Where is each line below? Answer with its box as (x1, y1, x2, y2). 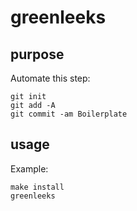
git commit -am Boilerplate (10, 109, 128, 119)
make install (10, 182, 65, 192)
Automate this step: (10, 72, 91, 84)
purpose (10, 46, 65, 63)
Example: (10, 162, 49, 175)
